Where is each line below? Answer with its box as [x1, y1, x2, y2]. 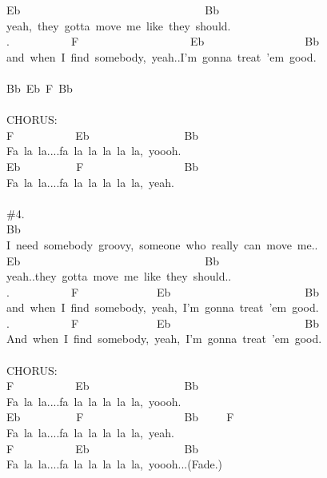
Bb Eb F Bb [6, 79, 73, 96]
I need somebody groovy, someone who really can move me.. [6, 236, 318, 253]
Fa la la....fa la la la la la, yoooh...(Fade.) [6, 456, 222, 472]
